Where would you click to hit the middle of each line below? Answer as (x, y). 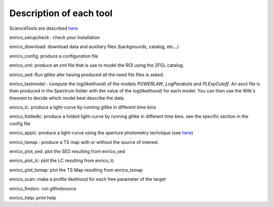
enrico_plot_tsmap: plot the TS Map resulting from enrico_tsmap (76, 170)
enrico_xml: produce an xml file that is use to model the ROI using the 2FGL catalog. (97, 65)
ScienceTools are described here (44, 28)
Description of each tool (61, 13)
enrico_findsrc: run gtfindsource (43, 188)
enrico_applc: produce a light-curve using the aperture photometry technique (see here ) (101, 133)
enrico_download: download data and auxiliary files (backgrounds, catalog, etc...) (94, 47)
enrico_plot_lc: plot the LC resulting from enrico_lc (62, 161)
